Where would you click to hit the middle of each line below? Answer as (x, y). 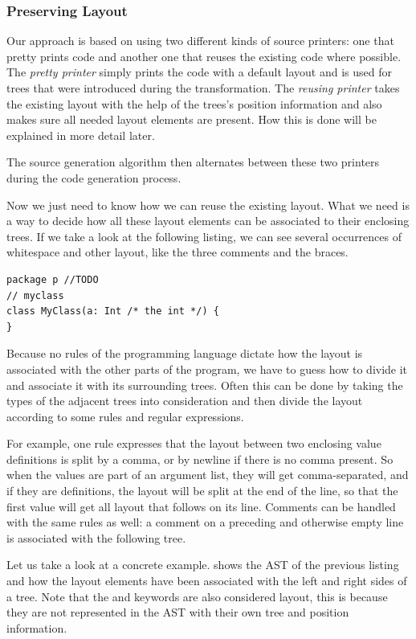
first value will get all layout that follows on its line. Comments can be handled (201, 506)
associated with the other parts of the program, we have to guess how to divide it (207, 369)
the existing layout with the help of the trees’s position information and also (194, 103)
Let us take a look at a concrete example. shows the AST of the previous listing (203, 565)
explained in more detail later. (81, 135)
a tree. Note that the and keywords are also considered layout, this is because (197, 596)
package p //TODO (53, 279)
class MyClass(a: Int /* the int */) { (113, 311)
